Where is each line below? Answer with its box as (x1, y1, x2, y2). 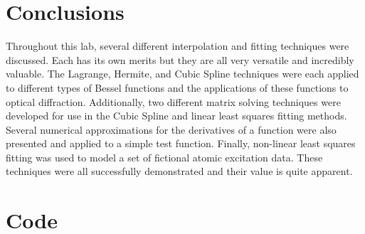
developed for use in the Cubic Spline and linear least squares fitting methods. (6, 108, 347, 123)
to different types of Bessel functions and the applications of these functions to (6, 80, 349, 95)
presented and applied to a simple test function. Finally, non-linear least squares (6, 136, 356, 151)
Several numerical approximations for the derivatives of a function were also (6, 122, 337, 137)
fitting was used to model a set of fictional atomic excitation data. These (6, 149, 323, 164)
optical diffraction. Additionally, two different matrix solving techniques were (6, 94, 341, 109)
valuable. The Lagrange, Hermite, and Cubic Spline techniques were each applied (6, 66, 359, 81)
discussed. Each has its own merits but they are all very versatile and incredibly (6, 52, 354, 67)
